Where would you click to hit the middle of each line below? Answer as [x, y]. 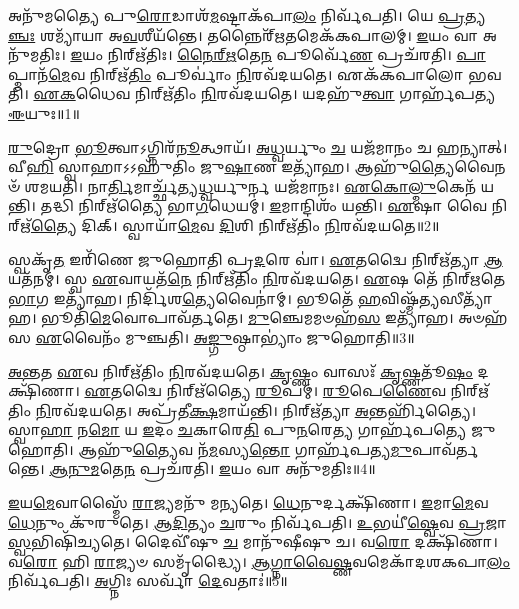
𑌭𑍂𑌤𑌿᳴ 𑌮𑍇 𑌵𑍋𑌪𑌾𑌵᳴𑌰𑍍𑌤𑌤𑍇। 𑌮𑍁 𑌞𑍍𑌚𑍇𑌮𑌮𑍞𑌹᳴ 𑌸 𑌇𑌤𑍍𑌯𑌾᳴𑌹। [247, 317]
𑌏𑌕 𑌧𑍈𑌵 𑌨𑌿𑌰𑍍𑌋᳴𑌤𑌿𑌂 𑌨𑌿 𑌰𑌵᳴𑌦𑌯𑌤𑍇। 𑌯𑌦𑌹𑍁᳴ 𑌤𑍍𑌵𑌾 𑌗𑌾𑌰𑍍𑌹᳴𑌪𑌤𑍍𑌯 [264, 93]
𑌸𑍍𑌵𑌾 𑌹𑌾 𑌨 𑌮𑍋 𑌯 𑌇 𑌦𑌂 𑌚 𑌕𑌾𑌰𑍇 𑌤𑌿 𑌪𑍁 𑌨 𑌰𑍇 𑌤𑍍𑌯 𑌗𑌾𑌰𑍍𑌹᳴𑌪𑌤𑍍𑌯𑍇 [237, 429]
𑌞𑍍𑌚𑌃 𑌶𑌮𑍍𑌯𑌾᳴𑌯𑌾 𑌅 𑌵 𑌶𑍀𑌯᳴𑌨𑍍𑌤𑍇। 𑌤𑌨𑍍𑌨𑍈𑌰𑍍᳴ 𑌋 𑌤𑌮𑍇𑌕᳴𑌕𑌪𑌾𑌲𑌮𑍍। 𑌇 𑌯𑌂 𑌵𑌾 [243, 34]
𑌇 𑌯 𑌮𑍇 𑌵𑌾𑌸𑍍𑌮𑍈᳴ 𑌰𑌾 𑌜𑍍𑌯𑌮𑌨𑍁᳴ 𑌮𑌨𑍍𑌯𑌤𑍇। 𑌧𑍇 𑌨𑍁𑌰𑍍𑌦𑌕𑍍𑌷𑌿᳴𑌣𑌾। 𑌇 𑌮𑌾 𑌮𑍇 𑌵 [248, 502]
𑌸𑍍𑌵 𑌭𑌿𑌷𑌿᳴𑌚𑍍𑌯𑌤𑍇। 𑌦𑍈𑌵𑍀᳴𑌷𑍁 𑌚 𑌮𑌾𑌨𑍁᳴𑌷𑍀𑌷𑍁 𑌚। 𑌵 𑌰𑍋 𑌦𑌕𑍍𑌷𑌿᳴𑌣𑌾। [253, 541]
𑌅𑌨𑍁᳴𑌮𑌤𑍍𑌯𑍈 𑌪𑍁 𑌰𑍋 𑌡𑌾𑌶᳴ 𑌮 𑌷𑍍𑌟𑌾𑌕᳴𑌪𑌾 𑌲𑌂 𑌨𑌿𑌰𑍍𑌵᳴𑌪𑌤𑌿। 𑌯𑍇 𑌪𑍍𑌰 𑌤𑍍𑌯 [247, 15]
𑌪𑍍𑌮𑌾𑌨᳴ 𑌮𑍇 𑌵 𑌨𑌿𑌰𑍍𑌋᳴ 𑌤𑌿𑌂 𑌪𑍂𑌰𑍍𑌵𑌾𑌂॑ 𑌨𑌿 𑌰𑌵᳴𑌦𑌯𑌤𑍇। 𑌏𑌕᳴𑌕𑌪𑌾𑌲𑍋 [236, 73]
